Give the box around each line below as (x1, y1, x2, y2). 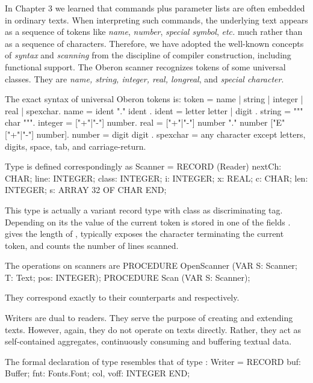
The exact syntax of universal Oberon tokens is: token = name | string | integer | (5, 93, 303, 105)
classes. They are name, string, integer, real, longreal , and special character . (5, 72, 284, 85)
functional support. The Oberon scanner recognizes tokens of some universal (5, 60, 286, 73)
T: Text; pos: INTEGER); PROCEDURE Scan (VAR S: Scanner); (5, 271, 250, 283)
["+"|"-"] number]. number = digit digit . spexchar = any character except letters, (5, 127, 306, 140)
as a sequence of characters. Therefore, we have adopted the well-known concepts (5, 37, 304, 49)
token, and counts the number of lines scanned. (5, 239, 179, 251)
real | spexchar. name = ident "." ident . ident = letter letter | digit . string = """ (5, 104, 303, 117)
